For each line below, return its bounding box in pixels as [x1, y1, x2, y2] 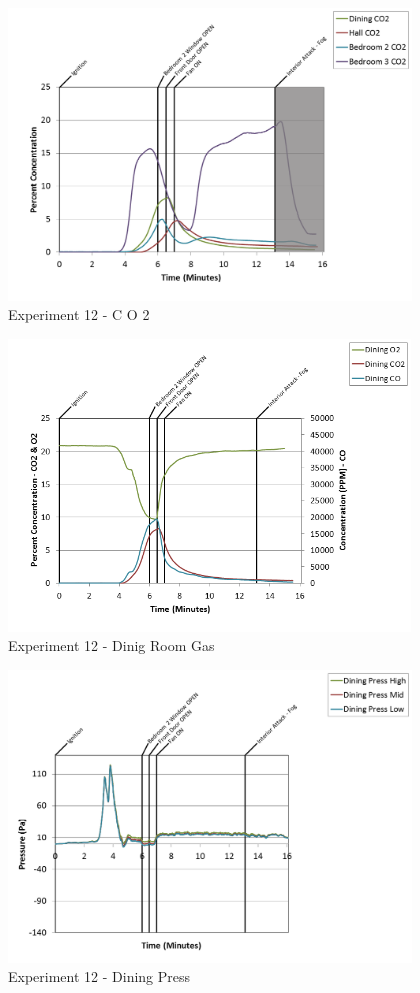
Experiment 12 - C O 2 [8, 304, 150, 325]
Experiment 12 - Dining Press [8, 966, 191, 987]
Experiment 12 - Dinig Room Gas [8, 635, 215, 656]
